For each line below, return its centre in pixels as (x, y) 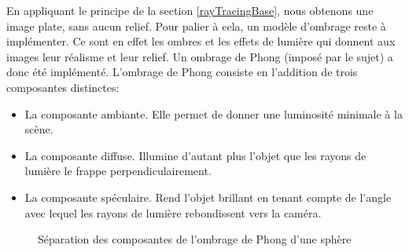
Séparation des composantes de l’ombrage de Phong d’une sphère (195, 239)
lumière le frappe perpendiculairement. (118, 171)
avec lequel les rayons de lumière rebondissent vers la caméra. (173, 212)
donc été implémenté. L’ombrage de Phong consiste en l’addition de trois (182, 72)
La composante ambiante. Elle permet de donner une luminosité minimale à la (214, 113)
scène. (39, 129)
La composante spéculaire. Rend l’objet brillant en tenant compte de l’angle (208, 197)
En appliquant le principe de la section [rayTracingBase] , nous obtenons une (190, 10)
